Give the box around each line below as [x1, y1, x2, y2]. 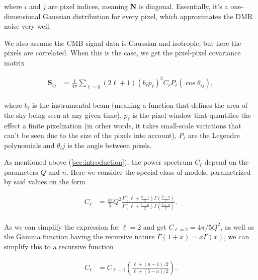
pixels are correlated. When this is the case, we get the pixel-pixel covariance [4, 47, 241, 58]
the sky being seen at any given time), [4, 109, 122, 120]
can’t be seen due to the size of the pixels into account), [4, 130, 177, 141]
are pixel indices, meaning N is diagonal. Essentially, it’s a [48, 1, 228, 11]
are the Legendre [188, 130, 240, 141]
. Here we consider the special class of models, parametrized [66, 166, 251, 177]
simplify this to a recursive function [4, 241, 114, 251]
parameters [4, 166, 38, 177]
